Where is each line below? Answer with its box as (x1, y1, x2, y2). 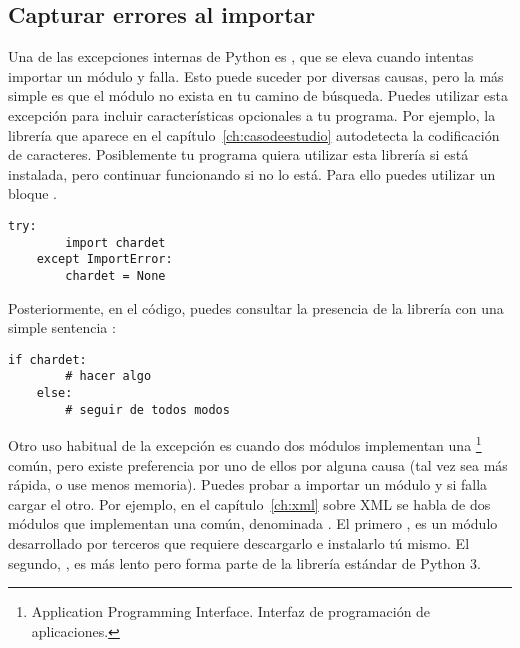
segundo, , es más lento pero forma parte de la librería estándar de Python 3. (8, 552, 481, 573)
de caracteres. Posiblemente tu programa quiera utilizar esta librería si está (8, 144, 469, 165)
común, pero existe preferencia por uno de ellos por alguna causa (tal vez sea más (8, 454, 508, 475)
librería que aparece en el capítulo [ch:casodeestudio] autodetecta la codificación (8, 124, 500, 145)
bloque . (8, 183, 58, 204)
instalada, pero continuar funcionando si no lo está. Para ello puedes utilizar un (8, 163, 496, 184)
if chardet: (8, 352, 87, 367)
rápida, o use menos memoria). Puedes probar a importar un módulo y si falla (8, 474, 488, 495)
